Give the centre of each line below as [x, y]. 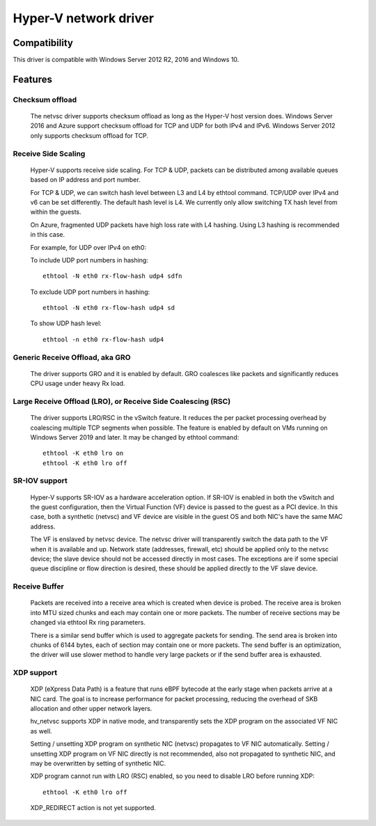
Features [32, 79]
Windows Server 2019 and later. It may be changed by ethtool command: [135, 437]
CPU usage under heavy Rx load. [78, 384]
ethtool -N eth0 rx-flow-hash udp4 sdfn [112, 276]
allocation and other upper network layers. [91, 709]
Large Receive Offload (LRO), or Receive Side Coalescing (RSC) [122, 401]
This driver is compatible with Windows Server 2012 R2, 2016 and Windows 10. [126, 60]
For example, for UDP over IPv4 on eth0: [88, 247]
